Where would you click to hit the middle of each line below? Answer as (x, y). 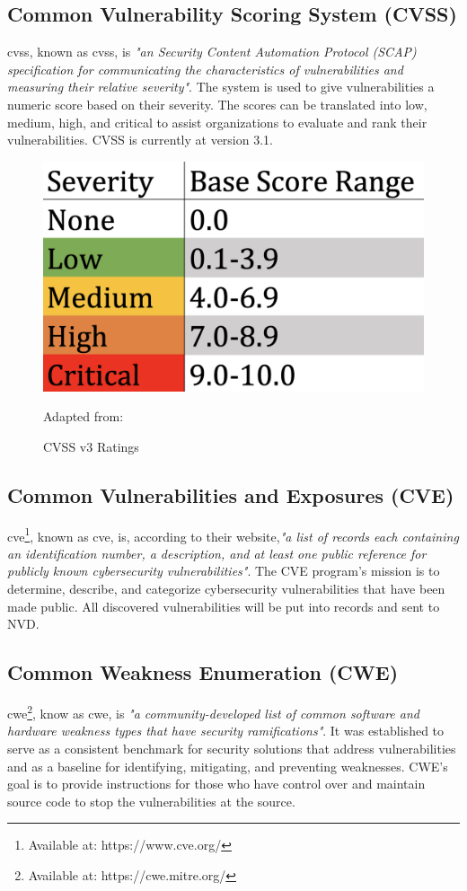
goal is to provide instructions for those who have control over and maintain (216, 784)
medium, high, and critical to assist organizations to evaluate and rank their (217, 122)
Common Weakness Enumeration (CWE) (203, 672)
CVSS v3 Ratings (91, 446)
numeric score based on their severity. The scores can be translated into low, (217, 104)
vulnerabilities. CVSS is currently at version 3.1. (140, 140)
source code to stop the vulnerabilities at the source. (151, 801)
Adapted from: (84, 416)
